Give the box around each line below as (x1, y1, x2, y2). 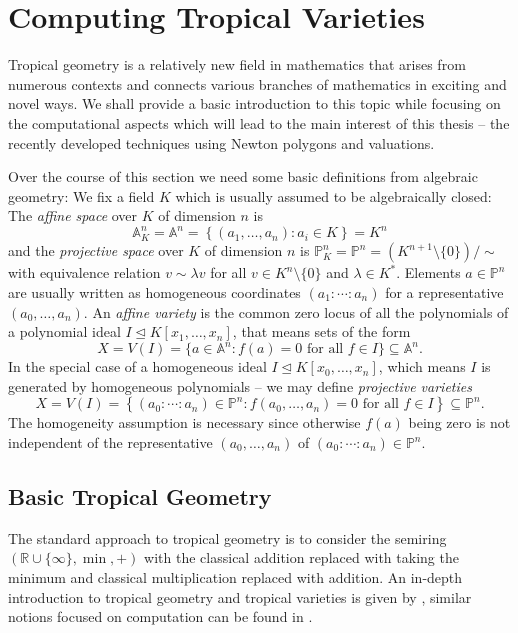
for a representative (385, 281, 504, 302)
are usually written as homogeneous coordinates (8, 281, 301, 302)
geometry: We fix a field (8, 185, 155, 206)
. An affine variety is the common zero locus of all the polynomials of (83, 301, 509, 322)
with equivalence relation (8, 262, 161, 283)
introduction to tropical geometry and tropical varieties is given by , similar (8, 586, 472, 607)
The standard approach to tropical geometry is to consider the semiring (8, 527, 447, 548)
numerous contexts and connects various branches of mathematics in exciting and (8, 73, 507, 94)
